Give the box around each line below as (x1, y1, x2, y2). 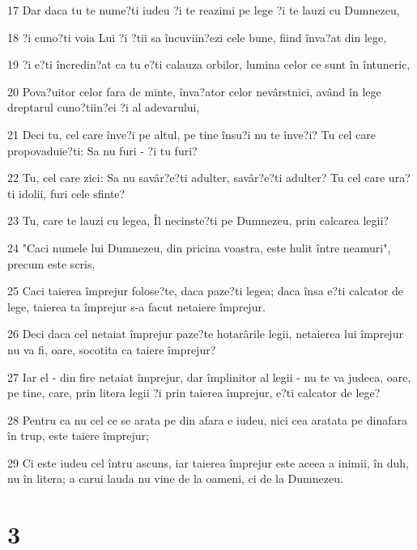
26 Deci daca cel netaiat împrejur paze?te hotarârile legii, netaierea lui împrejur (7, 325, 403, 342)
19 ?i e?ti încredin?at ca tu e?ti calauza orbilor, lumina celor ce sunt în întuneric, (7, 56, 411, 73)
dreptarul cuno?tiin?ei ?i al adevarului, (7, 99, 200, 116)
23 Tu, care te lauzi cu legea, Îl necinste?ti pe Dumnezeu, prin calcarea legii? (7, 212, 389, 229)
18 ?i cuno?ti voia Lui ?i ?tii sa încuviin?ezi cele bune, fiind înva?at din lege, (7, 28, 387, 45)
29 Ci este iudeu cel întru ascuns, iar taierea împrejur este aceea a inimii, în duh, (7, 454, 409, 471)
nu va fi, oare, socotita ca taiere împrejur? (7, 341, 216, 357)
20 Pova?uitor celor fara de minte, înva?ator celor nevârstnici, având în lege (7, 82, 381, 99)
